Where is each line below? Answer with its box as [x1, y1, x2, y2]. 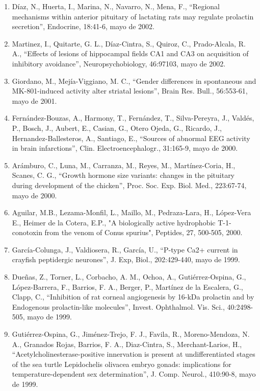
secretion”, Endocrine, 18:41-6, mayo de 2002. [12, 21, 154, 32]
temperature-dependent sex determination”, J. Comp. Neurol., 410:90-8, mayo [12, 369, 256, 379]
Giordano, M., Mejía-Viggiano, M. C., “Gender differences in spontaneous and [12, 75, 256, 86]
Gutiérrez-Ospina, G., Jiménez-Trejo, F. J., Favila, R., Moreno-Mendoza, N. [12, 329, 250, 339]
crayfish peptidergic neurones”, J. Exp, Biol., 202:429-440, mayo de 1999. [12, 254, 240, 265]
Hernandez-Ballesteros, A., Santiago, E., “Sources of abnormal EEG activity [12, 132, 250, 143]
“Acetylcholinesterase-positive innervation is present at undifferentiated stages [12, 349, 255, 359]
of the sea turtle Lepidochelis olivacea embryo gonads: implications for [12, 358, 231, 369]
